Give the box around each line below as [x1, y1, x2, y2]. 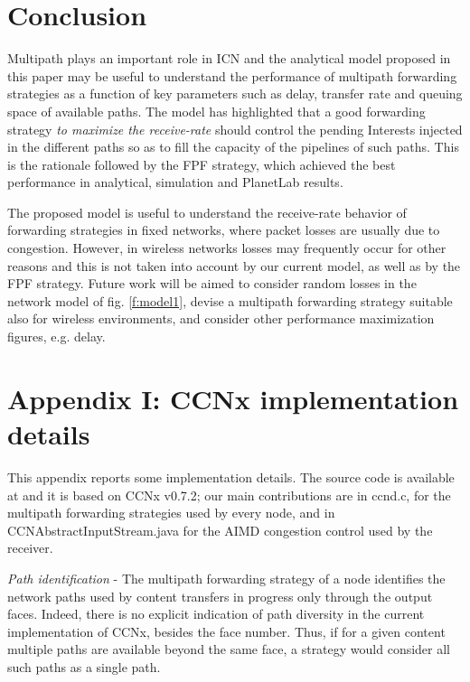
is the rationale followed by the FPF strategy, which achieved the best [7, 154, 396, 173]
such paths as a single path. [7, 657, 161, 676]
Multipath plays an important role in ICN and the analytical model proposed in [7, 49, 451, 68]
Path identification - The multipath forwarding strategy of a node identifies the [7, 568, 446, 587]
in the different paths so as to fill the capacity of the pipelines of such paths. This [7, 137, 459, 156]
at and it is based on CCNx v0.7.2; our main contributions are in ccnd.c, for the [7, 485, 451, 504]
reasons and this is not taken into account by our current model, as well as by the [7, 256, 461, 275]
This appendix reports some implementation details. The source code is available [7, 467, 455, 486]
